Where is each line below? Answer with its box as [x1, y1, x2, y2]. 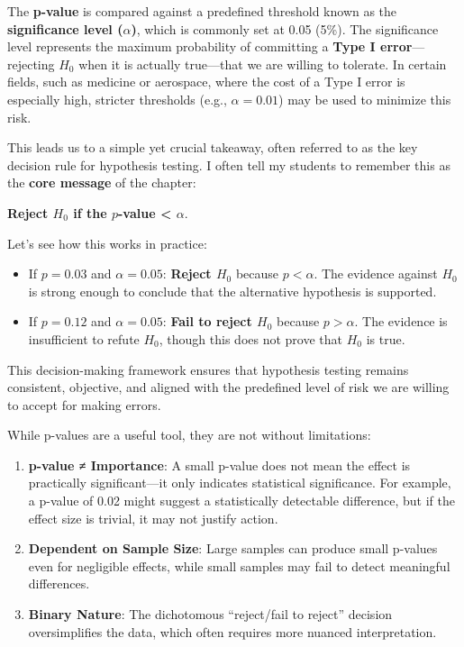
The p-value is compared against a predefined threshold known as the [7, 2, 397, 20]
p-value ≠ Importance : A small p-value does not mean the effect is [28, 455, 411, 474]
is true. [366, 329, 405, 348]
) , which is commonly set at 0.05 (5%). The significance [131, 19, 439, 38]
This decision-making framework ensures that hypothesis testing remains [7, 360, 409, 378]
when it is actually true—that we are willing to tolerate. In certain [78, 54, 447, 73]
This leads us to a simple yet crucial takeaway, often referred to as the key [7, 138, 418, 157]
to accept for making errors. [7, 395, 161, 414]
